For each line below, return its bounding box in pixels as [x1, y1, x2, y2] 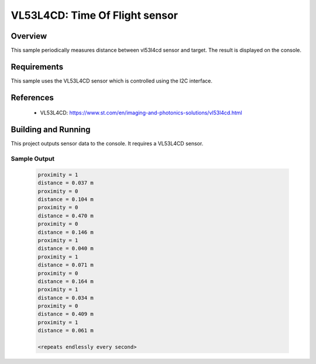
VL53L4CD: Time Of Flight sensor [11, 9, 178, 22]
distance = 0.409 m [37, 311, 94, 318]
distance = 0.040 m [37, 245, 94, 252]
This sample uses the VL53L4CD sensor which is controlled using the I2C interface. [11, 77, 213, 84]
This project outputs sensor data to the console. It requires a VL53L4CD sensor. [11, 140, 204, 147]
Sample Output [11, 155, 55, 163]
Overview [11, 31, 47, 41]
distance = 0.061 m [37, 327, 94, 334]
